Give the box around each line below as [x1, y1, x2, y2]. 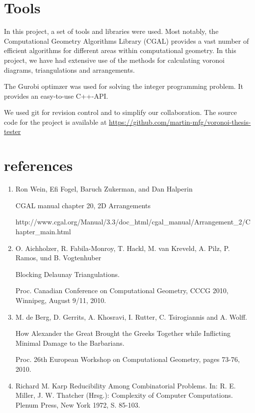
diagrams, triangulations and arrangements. [4, 64, 135, 75]
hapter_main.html [15, 226, 71, 236]
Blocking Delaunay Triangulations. [15, 269, 120, 279]
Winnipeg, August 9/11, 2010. [15, 295, 106, 305]
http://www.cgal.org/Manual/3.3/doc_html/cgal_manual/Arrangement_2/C [15, 217, 251, 227]
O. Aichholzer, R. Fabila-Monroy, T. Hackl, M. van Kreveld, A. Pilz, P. [15, 243, 230, 253]
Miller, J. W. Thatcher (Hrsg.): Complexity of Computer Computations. [15, 390, 233, 400]
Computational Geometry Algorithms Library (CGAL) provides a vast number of [4, 35, 249, 46]
